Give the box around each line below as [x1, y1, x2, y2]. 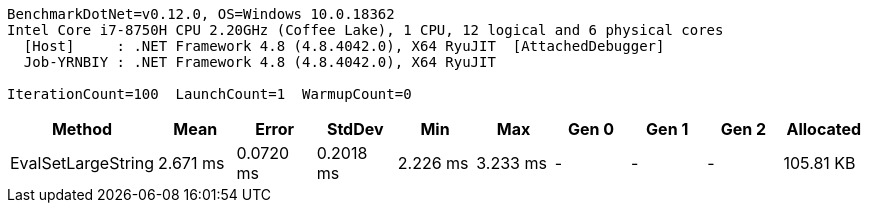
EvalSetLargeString [10, 153, 154, 173]
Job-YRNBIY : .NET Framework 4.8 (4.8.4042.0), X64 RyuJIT [23, 54, 496, 70]
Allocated [786, 119, 862, 139]
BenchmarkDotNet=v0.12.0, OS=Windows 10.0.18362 [7, 6, 395, 22]
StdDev [326, 119, 384, 139]
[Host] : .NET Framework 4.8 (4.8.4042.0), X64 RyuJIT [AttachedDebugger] [23, 38, 665, 54]
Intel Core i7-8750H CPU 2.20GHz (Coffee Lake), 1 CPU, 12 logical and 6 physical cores [7, 22, 724, 38]
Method [51, 119, 113, 139]
